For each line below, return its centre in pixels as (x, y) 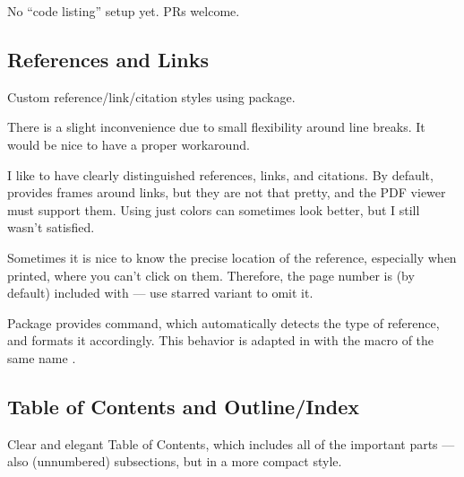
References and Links (108, 59)
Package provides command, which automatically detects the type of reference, (223, 322)
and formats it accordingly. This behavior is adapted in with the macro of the (221, 340)
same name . (42, 357)
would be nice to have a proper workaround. (129, 144)
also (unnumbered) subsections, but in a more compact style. (175, 461)
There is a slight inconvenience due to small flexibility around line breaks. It (216, 127)
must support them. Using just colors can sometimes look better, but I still (214, 209)
